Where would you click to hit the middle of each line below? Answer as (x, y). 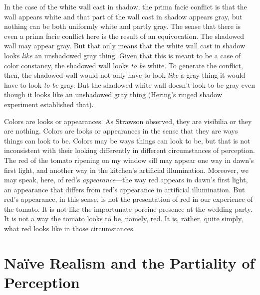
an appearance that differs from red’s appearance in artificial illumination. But (125, 189)
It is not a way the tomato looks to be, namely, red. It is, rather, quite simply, (124, 219)
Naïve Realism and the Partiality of (130, 262)
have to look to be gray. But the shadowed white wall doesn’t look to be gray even (130, 84)
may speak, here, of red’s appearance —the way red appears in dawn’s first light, (126, 180)
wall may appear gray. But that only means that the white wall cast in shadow (125, 46)
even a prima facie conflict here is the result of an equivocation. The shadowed (124, 36)
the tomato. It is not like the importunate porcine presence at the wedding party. (128, 209)
